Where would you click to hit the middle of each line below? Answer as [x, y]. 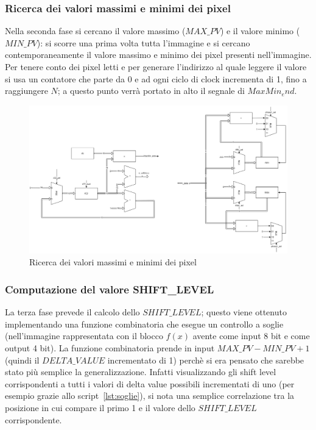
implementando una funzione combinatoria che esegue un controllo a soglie [144, 324]
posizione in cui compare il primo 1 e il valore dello [100, 407]
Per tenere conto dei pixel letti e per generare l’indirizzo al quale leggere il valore [156, 66]
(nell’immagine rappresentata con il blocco [84, 336]
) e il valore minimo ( [260, 31]
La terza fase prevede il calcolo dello [72, 312]
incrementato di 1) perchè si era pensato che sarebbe [206, 360]
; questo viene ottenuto [244, 312]
